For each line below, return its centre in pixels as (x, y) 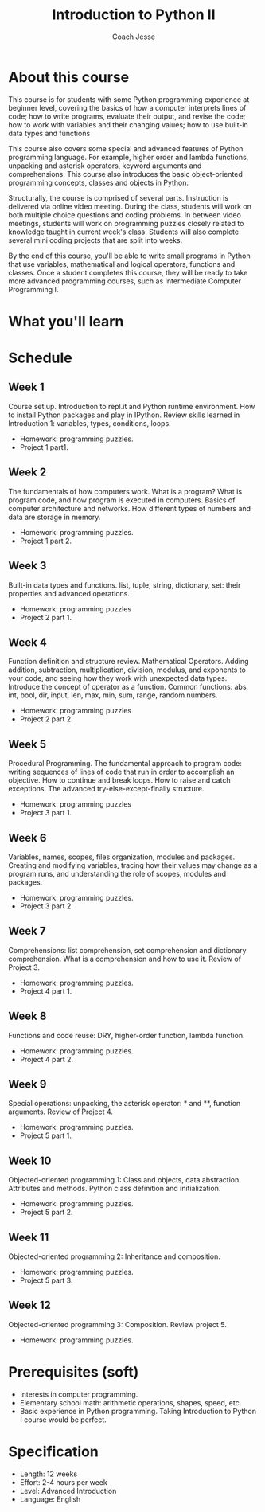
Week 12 (30, 1305)
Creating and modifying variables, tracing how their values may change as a (133, 865)
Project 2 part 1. (46, 617)
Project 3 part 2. (46, 906)
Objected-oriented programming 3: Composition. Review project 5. (117, 1324)
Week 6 (27, 838)
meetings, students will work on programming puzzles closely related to (126, 223)
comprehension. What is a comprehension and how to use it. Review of (125, 959)
